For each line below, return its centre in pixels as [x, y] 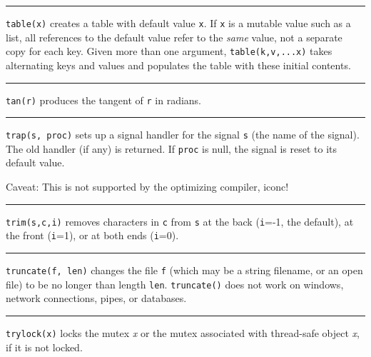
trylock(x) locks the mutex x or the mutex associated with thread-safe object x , [183, 332]
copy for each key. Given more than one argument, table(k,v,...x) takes [169, 51]
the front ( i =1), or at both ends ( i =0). [92, 235]
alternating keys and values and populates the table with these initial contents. [178, 65]
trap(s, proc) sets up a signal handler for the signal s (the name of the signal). [183, 135]
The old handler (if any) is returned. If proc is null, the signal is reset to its [172, 148]
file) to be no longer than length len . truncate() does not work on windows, [175, 284]
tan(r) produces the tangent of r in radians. [103, 100]
